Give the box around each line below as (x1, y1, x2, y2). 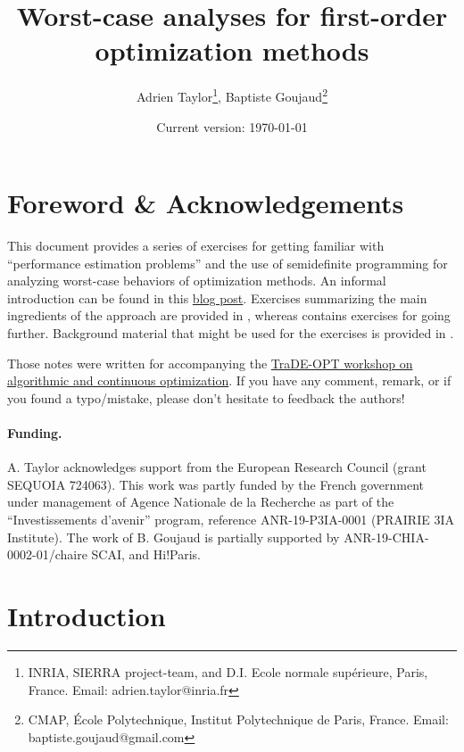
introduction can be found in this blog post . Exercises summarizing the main (7, 288, 427, 307)
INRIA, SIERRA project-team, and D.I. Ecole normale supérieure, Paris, (28, 662, 428, 681)
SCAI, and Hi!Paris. (91, 545, 201, 564)
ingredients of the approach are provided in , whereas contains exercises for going (7, 306, 451, 325)
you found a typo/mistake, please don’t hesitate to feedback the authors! (7, 388, 405, 407)
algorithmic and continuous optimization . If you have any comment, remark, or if (7, 371, 452, 390)
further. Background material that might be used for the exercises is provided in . (7, 324, 454, 343)
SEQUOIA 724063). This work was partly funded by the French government (7, 475, 424, 493)
